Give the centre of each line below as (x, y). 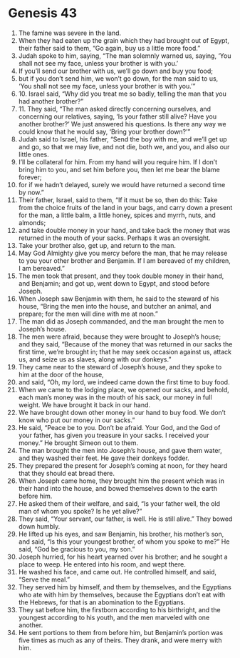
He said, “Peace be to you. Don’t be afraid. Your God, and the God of (119, 427)
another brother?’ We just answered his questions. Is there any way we (122, 124)
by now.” (31, 192)
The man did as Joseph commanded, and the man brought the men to (121, 321)
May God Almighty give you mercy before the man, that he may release (123, 253)
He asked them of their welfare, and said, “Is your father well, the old (119, 503)
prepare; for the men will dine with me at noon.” (88, 314)
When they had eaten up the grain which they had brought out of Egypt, (124, 40)
